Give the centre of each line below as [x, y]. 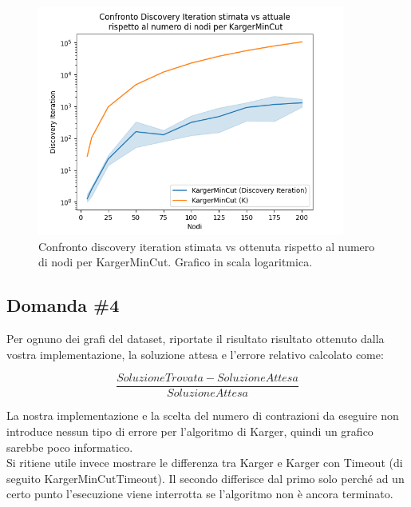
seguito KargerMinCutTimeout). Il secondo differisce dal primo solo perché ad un [205, 478]
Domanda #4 [63, 305]
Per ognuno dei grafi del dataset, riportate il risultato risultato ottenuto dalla [196, 339]
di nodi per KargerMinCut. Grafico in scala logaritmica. [176, 262]
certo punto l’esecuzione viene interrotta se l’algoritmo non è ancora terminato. [200, 494]
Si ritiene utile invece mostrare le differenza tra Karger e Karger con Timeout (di [205, 463]
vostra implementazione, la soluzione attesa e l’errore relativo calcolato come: [195, 354]
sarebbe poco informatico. [70, 447]
